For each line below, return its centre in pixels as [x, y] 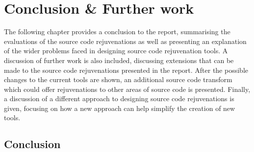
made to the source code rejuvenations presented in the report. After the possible [126, 70]
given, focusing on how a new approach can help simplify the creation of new [120, 108]
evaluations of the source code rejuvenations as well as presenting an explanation [125, 41]
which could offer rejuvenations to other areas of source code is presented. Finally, [127, 89]
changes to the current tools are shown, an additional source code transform [118, 79]
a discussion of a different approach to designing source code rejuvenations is [119, 98]
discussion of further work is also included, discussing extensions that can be [119, 60]
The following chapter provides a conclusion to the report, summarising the [117, 32]
